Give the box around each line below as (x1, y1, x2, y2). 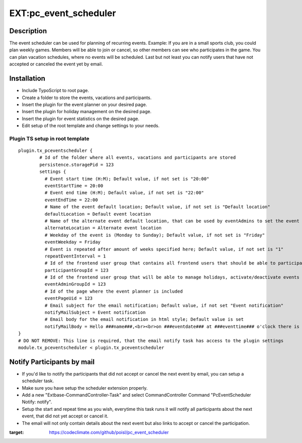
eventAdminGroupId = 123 (44, 282, 106, 287)
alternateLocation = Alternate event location (44, 225, 162, 231)
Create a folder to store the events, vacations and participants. (22, 95, 152, 101)
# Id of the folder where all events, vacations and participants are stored (39, 155, 236, 160)
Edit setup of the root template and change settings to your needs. (22, 123, 160, 129)
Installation (9, 74, 45, 83)
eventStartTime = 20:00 (44, 183, 103, 189)
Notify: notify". (22, 399, 52, 405)
